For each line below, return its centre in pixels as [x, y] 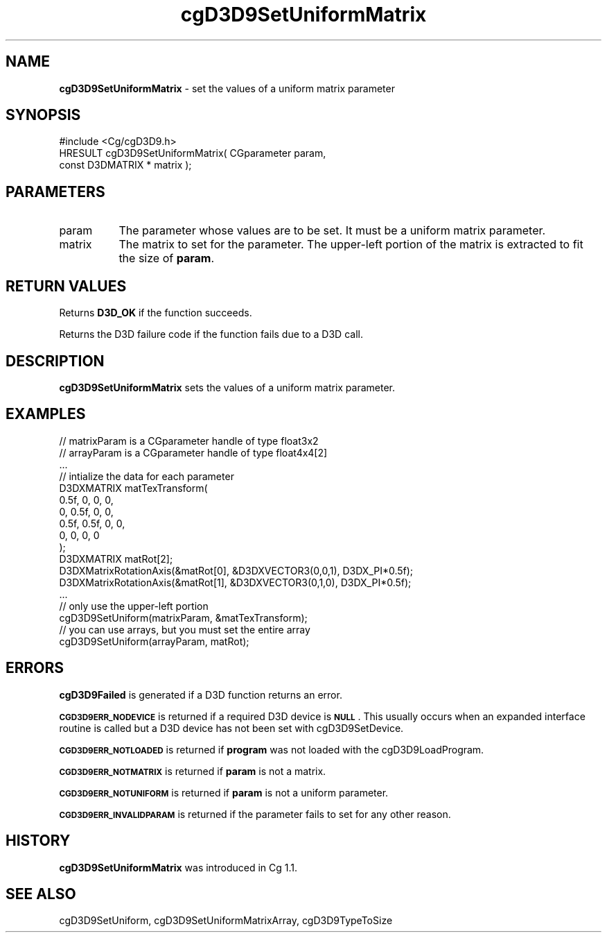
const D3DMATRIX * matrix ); [125, 165]
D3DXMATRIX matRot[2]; [116, 558]
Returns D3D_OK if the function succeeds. [156, 313]
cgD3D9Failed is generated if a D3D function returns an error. [201, 694]
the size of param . [166, 258]
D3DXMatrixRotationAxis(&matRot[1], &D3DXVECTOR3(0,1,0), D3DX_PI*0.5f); [235, 582]
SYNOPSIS [43, 115]
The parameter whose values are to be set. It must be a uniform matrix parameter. [332, 231]
